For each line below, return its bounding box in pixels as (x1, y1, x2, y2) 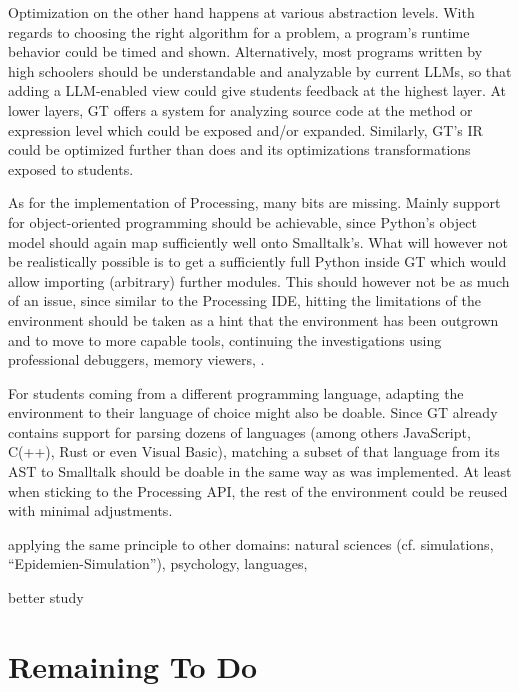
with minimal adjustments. (8, 500, 173, 521)
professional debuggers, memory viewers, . (8, 349, 265, 370)
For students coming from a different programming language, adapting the (8, 382, 464, 403)
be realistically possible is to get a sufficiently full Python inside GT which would (8, 251, 507, 272)
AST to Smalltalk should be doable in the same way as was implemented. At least (8, 461, 512, 482)
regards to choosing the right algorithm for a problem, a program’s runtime (8, 21, 470, 42)
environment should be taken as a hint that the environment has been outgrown (8, 309, 499, 330)
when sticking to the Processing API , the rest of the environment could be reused (8, 480, 508, 501)
